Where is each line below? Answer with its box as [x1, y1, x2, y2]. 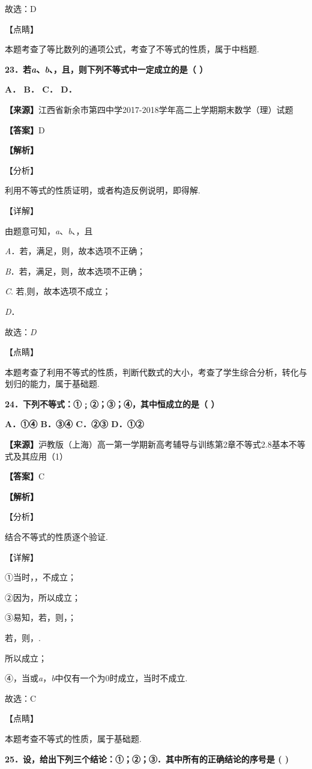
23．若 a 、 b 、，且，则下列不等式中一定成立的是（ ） [5, 62, 208, 75]
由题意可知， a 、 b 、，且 [5, 224, 93, 237]
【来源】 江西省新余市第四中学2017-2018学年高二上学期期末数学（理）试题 [5, 103, 293, 115]
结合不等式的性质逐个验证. [5, 530, 108, 543]
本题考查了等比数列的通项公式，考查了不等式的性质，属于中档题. [5, 43, 259, 55]
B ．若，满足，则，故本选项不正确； [5, 264, 145, 277]
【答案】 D [5, 123, 45, 136]
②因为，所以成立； [5, 591, 80, 603]
